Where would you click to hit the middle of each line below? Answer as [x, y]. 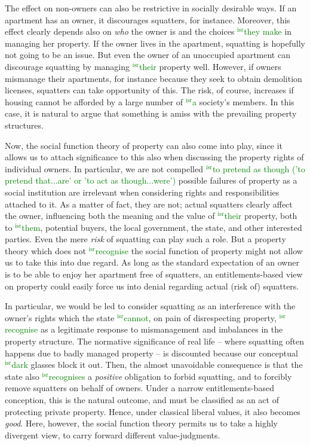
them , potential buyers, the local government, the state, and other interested [162, 227]
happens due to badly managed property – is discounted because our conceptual [151, 353]
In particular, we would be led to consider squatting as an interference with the [150, 306]
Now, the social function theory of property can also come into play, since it [144, 145]
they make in [268, 31]
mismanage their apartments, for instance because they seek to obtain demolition [154, 78]
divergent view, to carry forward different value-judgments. [113, 435]
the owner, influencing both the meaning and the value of [110, 216]
